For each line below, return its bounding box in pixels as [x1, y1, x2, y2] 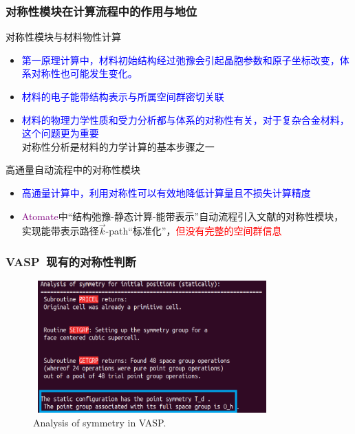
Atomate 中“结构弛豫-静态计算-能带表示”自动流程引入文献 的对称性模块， [21, 208, 344, 223]
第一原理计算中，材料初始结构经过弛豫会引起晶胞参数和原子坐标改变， [21, 52, 340, 67]
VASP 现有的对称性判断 [6, 252, 136, 270]
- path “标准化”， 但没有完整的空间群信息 [105, 224, 282, 238]
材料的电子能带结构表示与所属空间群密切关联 [21, 89, 224, 103]
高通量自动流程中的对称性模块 [6, 162, 140, 177]
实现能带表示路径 [21, 224, 99, 238]
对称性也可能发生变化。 [31, 66, 138, 80]
